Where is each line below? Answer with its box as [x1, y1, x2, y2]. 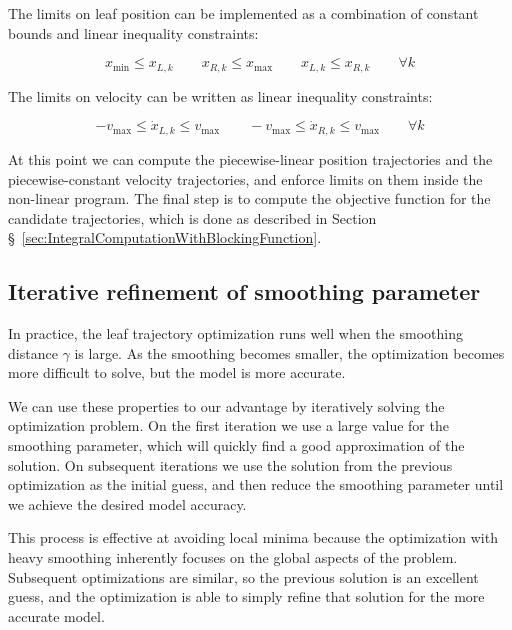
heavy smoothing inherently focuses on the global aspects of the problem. [8, 547, 458, 568]
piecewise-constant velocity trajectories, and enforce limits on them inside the [8, 168, 483, 189]
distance [8, 342, 58, 363]
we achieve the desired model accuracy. [8, 493, 247, 514]
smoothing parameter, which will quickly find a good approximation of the [8, 435, 465, 456]
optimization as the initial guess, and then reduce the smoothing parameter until [8, 474, 504, 495]
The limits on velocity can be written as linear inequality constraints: [8, 85, 433, 106]
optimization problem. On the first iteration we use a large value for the [8, 415, 449, 436]
